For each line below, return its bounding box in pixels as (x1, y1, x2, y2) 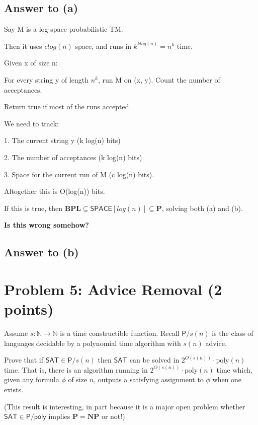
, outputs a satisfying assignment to (94, 374, 204, 385)
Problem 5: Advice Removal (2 (4, 278, 222, 299)
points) (4, 299, 54, 319)
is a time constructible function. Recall (60, 328, 180, 338)
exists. (4, 384, 23, 394)
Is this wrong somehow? (4, 220, 89, 230)
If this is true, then (4, 202, 63, 213)
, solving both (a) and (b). (161, 202, 243, 213)
